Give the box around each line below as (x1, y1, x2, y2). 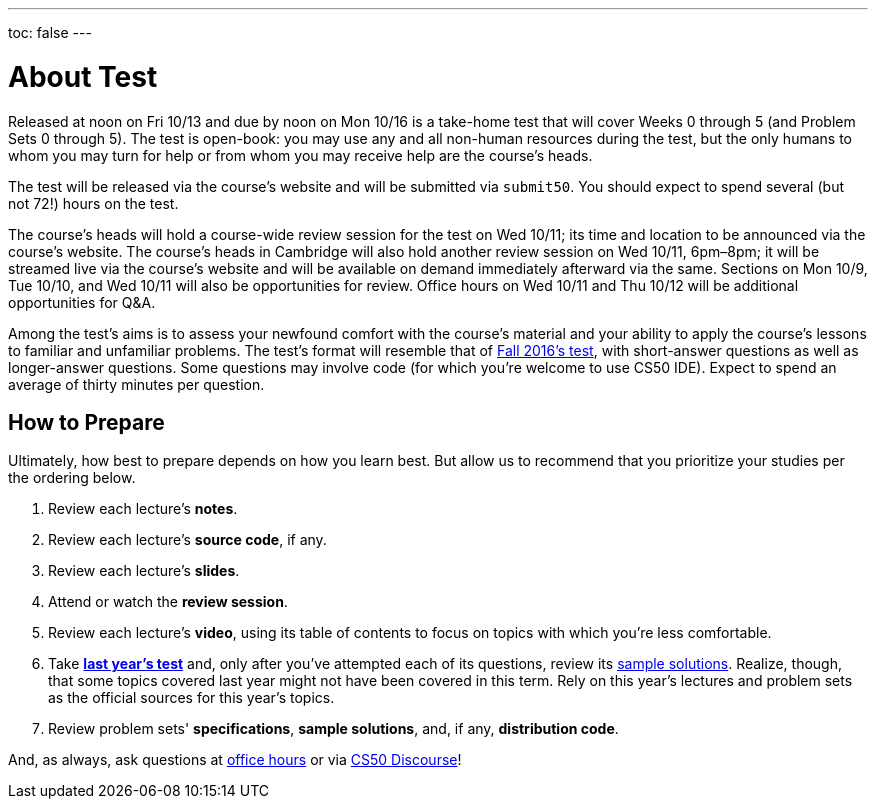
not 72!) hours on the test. (8, 194, 179, 212)
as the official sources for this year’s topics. (48, 689, 335, 707)
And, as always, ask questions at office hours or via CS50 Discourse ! (8, 751, 462, 769)
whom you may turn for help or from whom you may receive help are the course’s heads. (8, 146, 593, 164)
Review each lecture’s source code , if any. (48, 531, 327, 549)
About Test (8, 59, 158, 94)
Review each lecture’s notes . (48, 500, 238, 518)
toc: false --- (8, 24, 92, 41)
